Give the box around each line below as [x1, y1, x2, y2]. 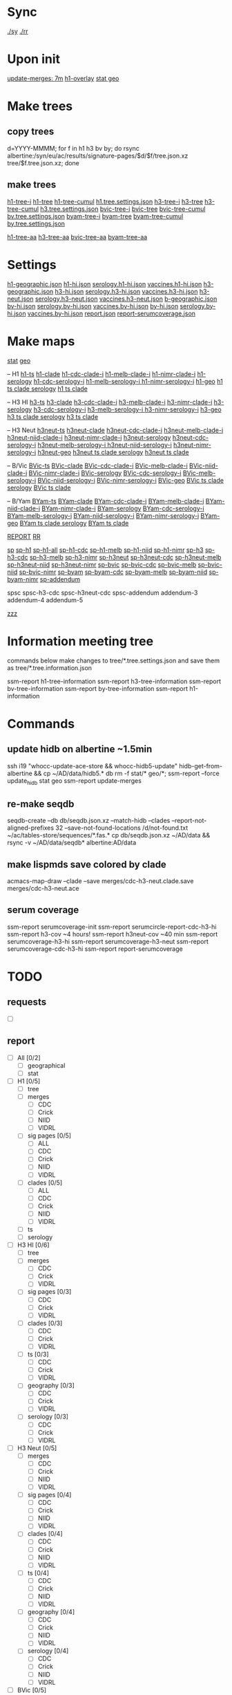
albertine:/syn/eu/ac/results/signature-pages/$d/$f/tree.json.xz [7, 151, 188, 160]
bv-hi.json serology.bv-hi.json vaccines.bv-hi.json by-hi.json [7, 302, 179, 310]
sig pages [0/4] [27, 1491, 72, 1499]
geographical [27, 1061, 66, 1069]
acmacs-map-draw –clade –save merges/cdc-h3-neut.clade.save [7, 876, 194, 885]
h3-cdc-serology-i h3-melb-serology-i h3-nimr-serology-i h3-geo [33, 405, 222, 414]
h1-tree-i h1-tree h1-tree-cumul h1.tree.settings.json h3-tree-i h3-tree [7, 197, 204, 205]
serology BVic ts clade [7, 483, 71, 492]
